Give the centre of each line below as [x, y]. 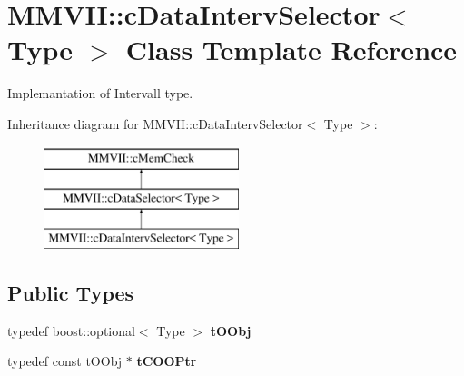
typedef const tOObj [65, 361]
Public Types [71, 292]
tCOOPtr [167, 361]
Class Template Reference [291, 49]
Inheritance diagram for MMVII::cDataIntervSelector [155, 123]
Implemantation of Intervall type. [100, 93]
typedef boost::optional [71, 330]
